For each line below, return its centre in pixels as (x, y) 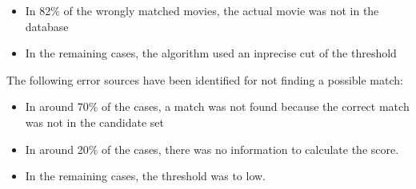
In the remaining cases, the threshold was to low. (145, 176)
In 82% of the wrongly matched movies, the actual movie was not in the (202, 10)
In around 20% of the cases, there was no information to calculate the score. (212, 149)
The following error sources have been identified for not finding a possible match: (205, 79)
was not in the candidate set (94, 122)
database (47, 26)
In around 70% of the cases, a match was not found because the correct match (217, 106)
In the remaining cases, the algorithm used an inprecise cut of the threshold (211, 53)
